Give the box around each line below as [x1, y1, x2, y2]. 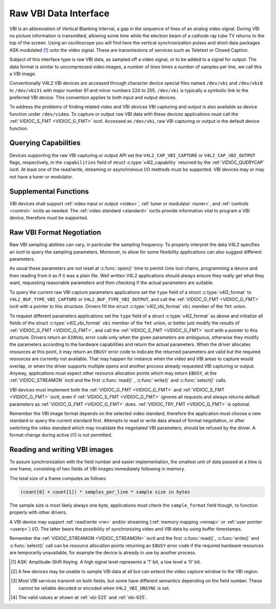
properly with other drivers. [9, 509, 67, 515]
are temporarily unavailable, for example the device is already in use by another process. [9, 550, 197, 556]
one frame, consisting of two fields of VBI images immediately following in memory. [9, 466, 186, 472]
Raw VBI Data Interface [9, 8, 110, 19]
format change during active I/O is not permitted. [9, 432, 112, 438]
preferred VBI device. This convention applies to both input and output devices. [9, 95, 177, 101]
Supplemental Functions [9, 187, 89, 195]
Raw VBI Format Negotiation [9, 228, 102, 237]
